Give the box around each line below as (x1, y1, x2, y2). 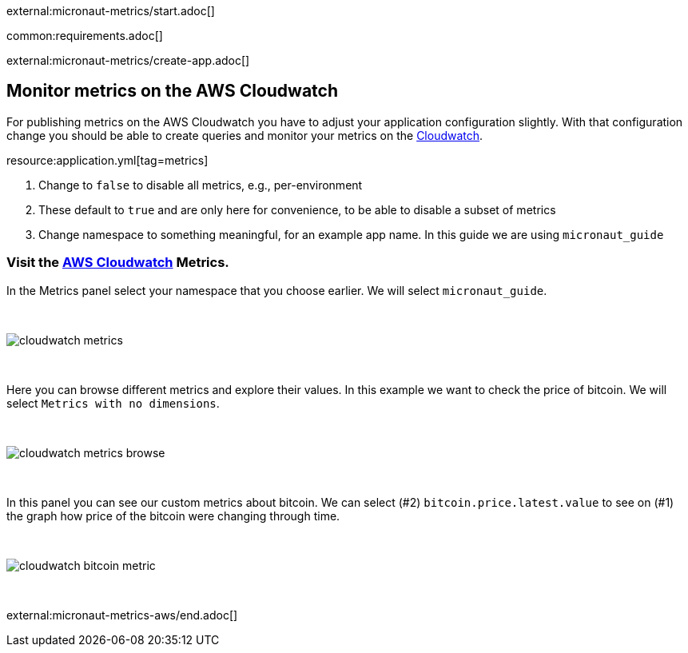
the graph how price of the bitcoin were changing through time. (6, 508, 340, 523)
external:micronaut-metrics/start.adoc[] (6, 4, 215, 18)
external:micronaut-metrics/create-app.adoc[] (6, 54, 250, 67)
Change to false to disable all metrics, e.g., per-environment (38, 177, 363, 192)
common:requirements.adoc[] (6, 29, 163, 42)
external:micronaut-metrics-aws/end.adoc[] (6, 607, 238, 622)
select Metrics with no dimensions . (6, 396, 220, 410)
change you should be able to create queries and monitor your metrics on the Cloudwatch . (6, 128, 483, 142)
